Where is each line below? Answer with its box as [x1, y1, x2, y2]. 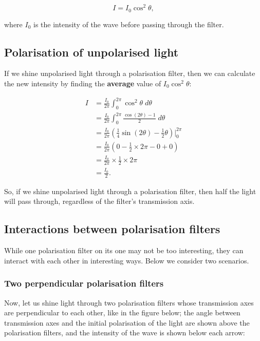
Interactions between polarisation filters [4, 221, 220, 237]
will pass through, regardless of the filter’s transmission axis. [4, 196, 195, 206]
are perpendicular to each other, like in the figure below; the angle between [4, 307, 240, 318]
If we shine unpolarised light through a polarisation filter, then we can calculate [4, 68, 255, 79]
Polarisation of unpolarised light [4, 44, 179, 60]
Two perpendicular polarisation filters [4, 277, 164, 290]
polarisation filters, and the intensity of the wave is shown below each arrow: [4, 327, 245, 338]
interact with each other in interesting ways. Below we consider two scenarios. [4, 255, 249, 266]
